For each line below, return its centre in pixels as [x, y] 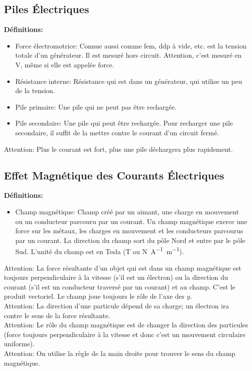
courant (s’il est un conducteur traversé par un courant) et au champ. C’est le [120, 286]
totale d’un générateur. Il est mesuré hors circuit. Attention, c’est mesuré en [128, 55]
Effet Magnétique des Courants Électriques [114, 175]
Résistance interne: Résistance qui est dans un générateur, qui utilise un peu [129, 81]
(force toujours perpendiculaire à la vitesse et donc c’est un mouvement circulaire [125, 334]
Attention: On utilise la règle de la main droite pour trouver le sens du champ [120, 353]
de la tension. [35, 90]
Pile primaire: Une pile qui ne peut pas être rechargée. [96, 106]
